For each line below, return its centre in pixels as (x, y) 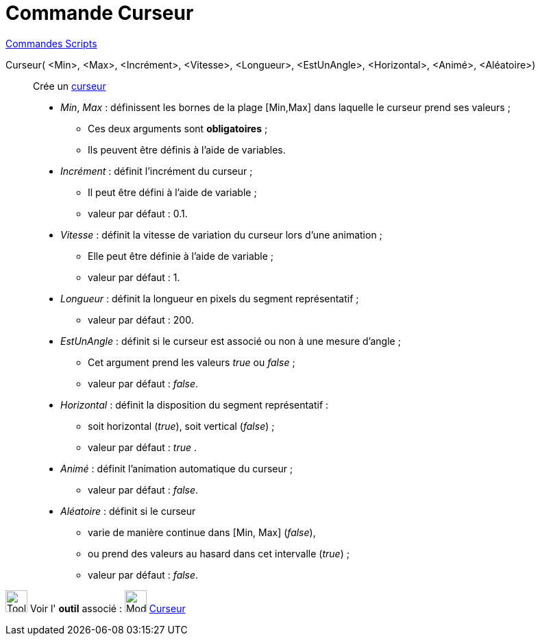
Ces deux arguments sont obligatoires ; (178, 128)
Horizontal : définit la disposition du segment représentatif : (195, 404)
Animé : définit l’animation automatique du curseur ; (177, 468)
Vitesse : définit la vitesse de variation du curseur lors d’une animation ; (221, 234)
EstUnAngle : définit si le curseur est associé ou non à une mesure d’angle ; (231, 341)
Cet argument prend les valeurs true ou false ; (192, 362)
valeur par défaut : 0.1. (138, 213)
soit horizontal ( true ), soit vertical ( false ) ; (181, 426)
